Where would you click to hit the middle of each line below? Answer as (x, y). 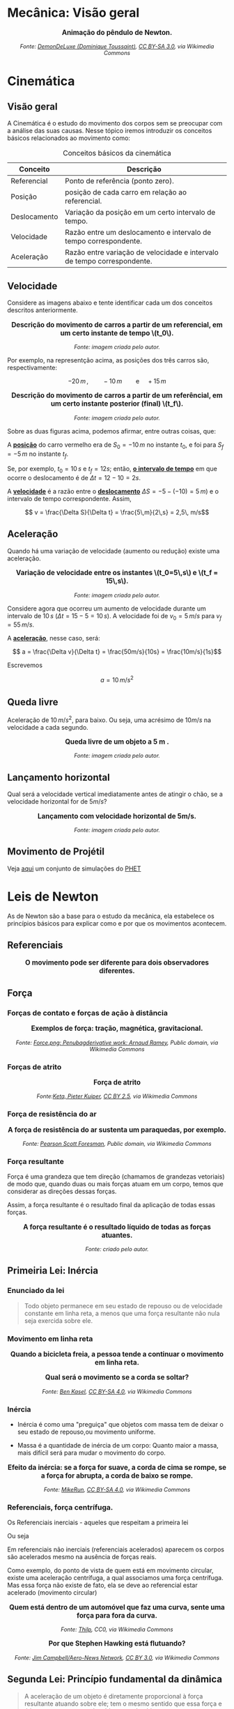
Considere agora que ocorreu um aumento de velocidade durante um (107, 608)
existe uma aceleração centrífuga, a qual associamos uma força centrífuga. (116, 1578)
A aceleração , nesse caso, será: (54, 638)
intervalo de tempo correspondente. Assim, (70, 499)
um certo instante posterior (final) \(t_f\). (117, 404)
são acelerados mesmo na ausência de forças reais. (82, 1557)
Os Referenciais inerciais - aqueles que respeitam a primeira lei (98, 1523)
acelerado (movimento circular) (52, 1593)
